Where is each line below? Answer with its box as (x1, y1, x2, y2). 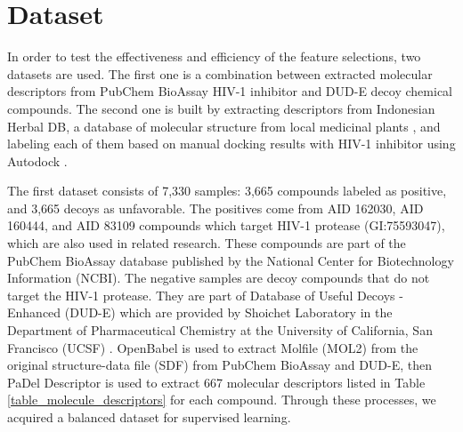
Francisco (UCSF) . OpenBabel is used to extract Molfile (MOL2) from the (7, 338, 418, 356)
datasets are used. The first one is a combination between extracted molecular (7, 64, 433, 83)
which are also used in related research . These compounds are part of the (7, 234, 406, 252)
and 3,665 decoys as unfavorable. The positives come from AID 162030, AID (7, 198, 424, 217)
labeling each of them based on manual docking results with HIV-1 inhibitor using (7, 134, 456, 153)
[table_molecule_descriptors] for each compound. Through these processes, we (7, 390, 436, 409)
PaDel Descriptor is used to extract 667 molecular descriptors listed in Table (7, 372, 426, 391)
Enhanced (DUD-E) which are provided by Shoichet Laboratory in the (7, 303, 393, 322)
